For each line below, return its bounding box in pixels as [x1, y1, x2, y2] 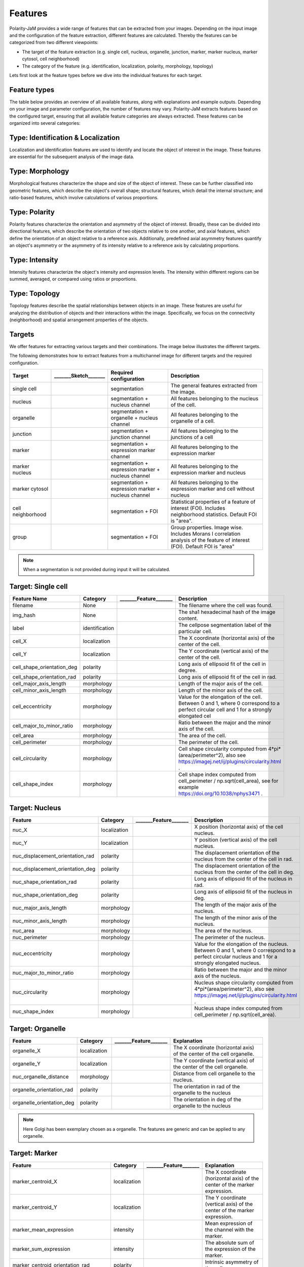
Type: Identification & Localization [9, 133, 120, 142]
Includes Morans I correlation [170, 530, 241, 537]
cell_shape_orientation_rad [12, 674, 77, 681]
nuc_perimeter [12, 934, 48, 941]
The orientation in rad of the [173, 1083, 240, 1090]
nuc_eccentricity [12, 950, 53, 957]
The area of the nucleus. [194, 927, 253, 934]
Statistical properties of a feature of [170, 498, 256, 505]
